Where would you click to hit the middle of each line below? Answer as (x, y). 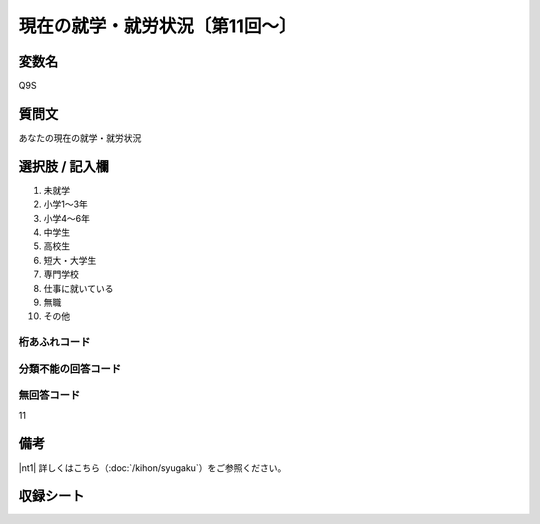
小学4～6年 (66, 218)
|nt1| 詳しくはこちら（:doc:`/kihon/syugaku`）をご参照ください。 (152, 467)
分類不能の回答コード (70, 368)
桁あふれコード (54, 342)
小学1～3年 (66, 204)
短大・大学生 (70, 260)
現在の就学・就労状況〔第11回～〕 (157, 26)
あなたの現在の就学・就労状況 (80, 137)
